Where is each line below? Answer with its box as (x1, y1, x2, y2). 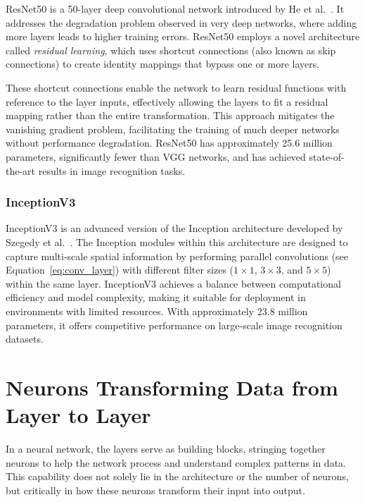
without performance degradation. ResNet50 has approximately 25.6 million (6, 135, 333, 150)
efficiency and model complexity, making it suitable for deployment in (6, 290, 306, 305)
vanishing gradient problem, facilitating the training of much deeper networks (6, 121, 340, 136)
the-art (6, 163, 36, 178)
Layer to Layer (6, 400, 151, 429)
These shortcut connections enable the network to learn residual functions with (6, 80, 347, 94)
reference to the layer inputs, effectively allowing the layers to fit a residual (6, 94, 328, 109)
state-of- (309, 149, 345, 164)
